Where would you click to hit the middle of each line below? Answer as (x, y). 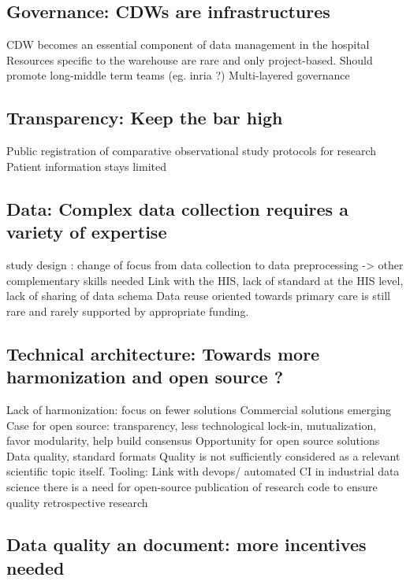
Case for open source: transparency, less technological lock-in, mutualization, (192, 425)
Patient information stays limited (87, 166)
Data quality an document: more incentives (186, 544)
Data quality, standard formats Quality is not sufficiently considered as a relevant (203, 455)
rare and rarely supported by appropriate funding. (128, 311)
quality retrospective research (77, 502)
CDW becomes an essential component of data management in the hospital (188, 44)
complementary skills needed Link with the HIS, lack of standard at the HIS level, (205, 280)
